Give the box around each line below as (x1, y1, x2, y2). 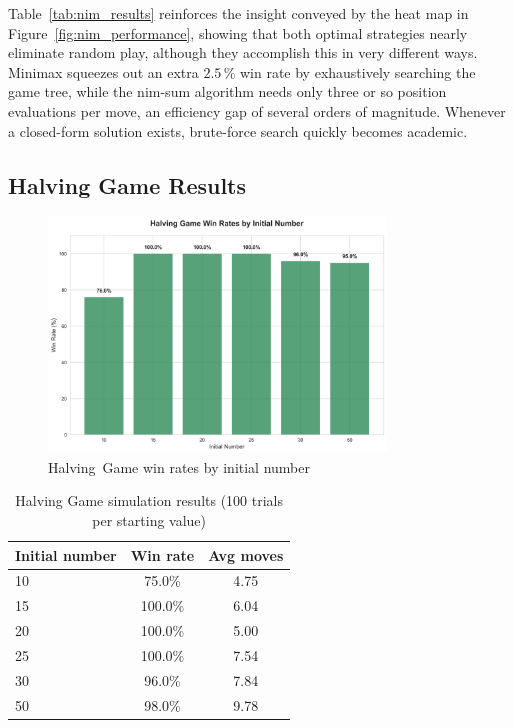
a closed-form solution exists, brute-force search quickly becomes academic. (8, 120, 468, 141)
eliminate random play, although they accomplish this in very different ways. (8, 42, 478, 63)
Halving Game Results (8, 169, 247, 200)
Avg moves (208, 544, 284, 565)
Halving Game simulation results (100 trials (15, 490, 283, 511)
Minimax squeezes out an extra (8, 61, 199, 82)
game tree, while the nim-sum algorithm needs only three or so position (8, 81, 447, 102)
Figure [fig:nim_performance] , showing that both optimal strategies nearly (8, 22, 468, 43)
